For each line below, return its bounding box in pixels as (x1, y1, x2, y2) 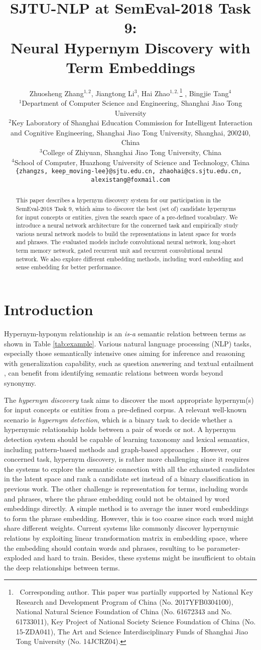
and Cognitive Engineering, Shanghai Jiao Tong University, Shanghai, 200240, (11, 127, 250, 137)
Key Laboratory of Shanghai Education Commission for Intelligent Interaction (11, 117, 252, 128)
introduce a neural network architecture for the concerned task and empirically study (16, 221, 238, 230)
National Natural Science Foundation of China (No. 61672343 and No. (16, 606, 232, 617)
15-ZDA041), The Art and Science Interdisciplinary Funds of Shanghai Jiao (16, 626, 248, 636)
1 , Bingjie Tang (179, 86, 229, 98)
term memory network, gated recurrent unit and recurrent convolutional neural (16, 246, 223, 255)
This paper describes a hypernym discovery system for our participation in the (16, 196, 221, 204)
